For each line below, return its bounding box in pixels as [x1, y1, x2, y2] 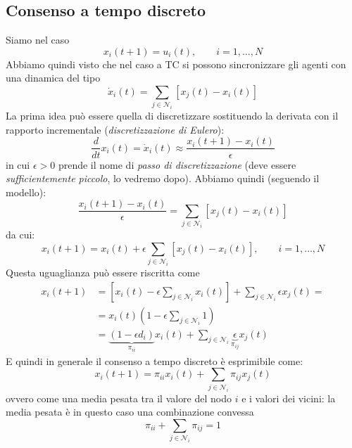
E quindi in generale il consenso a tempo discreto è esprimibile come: [6, 353, 303, 368]
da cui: [6, 227, 35, 242]
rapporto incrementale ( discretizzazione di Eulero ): [6, 122, 225, 136]
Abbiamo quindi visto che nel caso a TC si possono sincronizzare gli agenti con [6, 56, 346, 71]
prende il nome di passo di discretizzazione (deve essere [58, 157, 296, 172]
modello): [6, 184, 46, 199]
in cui [6, 157, 30, 172]
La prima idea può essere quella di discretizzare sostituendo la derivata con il [6, 108, 339, 123]
